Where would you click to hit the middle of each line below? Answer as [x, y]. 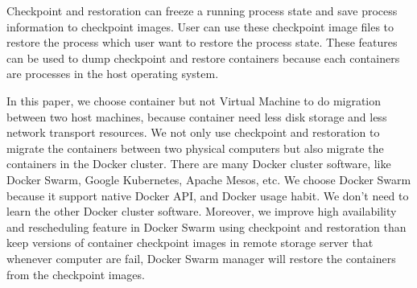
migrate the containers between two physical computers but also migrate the [195, 148]
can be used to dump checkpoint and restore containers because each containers [203, 58]
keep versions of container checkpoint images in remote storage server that [190, 243]
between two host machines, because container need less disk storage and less [197, 116]
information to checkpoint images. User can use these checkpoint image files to [200, 26]
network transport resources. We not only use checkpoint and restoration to [193, 132]
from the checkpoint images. [76, 274]
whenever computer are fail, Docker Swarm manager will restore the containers [201, 258]
